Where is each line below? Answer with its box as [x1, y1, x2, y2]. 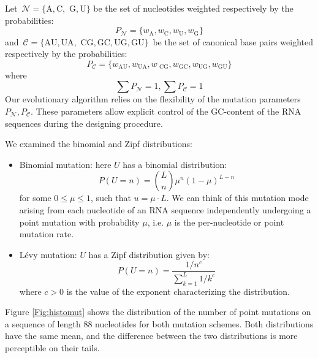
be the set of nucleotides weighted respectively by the [93, 2, 293, 14]
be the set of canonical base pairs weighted [153, 35, 314, 48]
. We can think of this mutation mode [166, 191, 309, 204]
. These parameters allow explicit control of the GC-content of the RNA [31, 105, 301, 118]
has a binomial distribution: [123, 158, 227, 170]
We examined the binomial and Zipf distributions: [5, 137, 192, 150]
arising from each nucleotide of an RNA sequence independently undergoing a [19, 203, 311, 216]
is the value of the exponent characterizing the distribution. [66, 284, 290, 297]
